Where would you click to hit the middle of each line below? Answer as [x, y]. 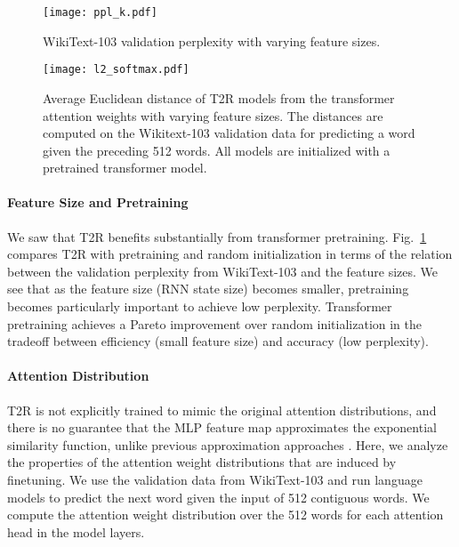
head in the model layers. [76, 531]
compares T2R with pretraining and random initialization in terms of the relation [230, 254]
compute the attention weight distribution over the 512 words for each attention [225, 515]
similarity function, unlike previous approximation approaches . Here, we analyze [228, 444]
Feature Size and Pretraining [98, 202]
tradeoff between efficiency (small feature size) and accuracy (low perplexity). [218, 341]
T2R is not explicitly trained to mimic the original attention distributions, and [222, 410]
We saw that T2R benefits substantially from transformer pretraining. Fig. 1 [217, 236]
